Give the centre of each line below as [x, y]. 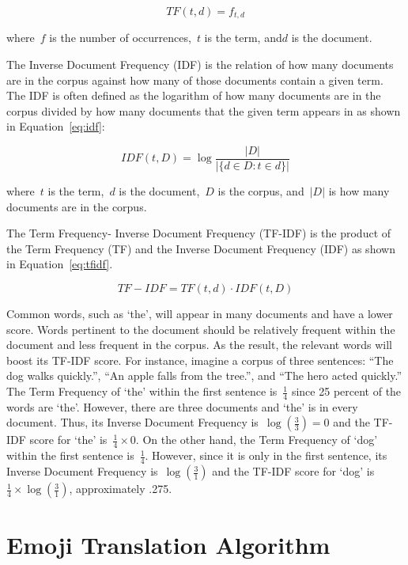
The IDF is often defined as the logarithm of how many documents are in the [194, 95]
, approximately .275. [121, 489]
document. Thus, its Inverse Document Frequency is [132, 422]
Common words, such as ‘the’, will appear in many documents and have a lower [200, 314]
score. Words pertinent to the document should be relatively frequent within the [201, 329]
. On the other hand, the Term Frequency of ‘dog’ [257, 440]
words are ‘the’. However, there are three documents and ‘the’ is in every [182, 406]
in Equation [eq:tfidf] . [60, 264]
